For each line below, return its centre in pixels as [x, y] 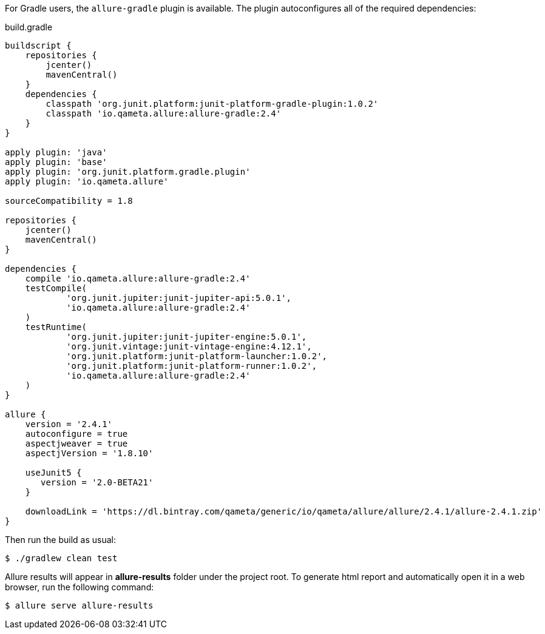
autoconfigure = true [76, 434]
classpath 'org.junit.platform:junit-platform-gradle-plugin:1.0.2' [212, 104]
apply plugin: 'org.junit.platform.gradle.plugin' [128, 172]
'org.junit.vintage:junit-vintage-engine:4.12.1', [189, 346]
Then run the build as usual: [60, 540]
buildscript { [38, 46]
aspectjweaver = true [76, 443]
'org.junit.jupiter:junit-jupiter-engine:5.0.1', [187, 337]
